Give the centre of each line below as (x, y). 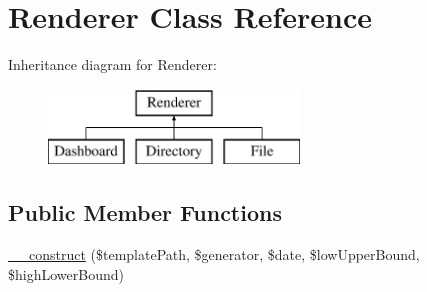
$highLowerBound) (66, 273)
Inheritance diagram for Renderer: (112, 64)
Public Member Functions (145, 212)
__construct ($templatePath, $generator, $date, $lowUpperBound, (214, 254)
